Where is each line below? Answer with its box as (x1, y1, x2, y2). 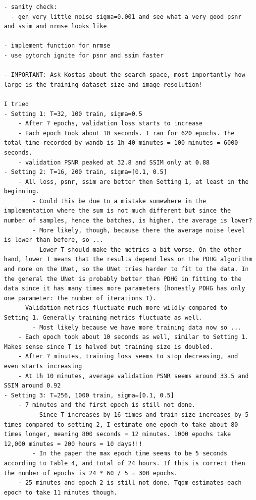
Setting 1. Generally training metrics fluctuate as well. (4, 314, 203, 321)
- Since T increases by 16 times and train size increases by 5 (32, 411, 249, 418)
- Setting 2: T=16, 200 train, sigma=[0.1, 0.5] (4, 168, 167, 176)
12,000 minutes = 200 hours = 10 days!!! (4, 440, 143, 447)
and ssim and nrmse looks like (4, 23, 107, 30)
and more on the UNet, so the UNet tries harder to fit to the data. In (4, 266, 249, 273)
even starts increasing (4, 362, 82, 370)
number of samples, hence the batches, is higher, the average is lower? (4, 217, 253, 224)
